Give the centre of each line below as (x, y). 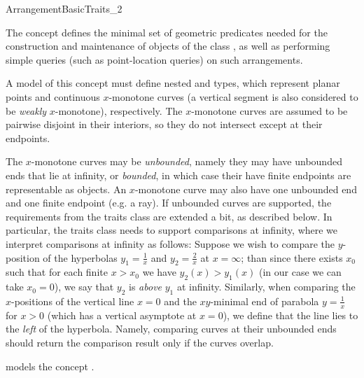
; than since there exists (292, 257)
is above (146, 287)
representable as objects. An (66, 189)
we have (159, 272)
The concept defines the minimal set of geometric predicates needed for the (167, 32)
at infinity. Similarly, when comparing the (266, 287)
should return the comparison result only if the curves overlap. (140, 342)
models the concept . (50, 366)
